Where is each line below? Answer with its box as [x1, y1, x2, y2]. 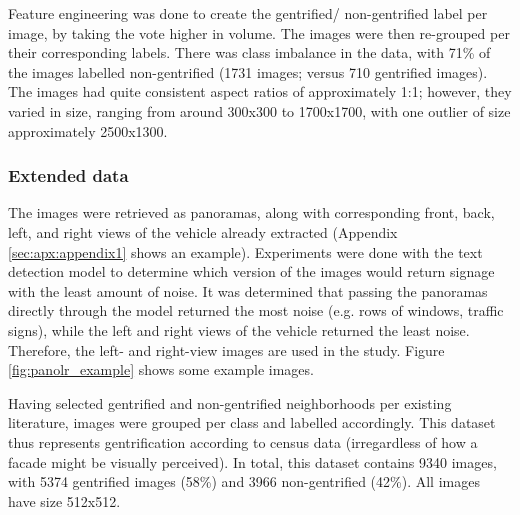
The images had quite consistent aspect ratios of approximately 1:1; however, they [8, 81, 512, 102]
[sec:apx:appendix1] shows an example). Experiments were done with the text [8, 241, 483, 262]
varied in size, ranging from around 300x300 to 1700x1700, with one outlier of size [8, 100, 511, 121]
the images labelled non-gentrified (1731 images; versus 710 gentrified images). [8, 61, 488, 82]
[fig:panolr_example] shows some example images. [8, 359, 314, 380]
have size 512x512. [8, 490, 121, 511]
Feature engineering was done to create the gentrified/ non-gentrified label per [8, 3, 488, 23]
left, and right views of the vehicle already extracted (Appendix [8, 221, 398, 242]
